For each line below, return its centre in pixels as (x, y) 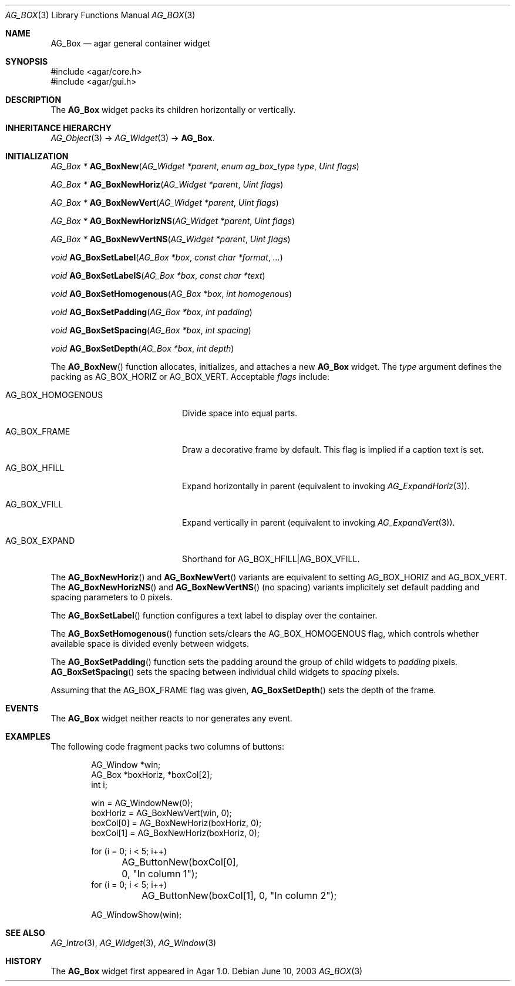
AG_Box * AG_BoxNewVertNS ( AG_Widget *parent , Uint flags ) (171, 239)
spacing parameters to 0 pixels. (112, 597)
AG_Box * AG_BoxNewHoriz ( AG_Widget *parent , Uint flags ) (167, 184)
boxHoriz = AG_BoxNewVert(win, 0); (161, 813)
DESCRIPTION (33, 100)
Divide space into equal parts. (240, 413)
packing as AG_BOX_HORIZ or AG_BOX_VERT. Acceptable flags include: (190, 377)
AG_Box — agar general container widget (130, 43)
